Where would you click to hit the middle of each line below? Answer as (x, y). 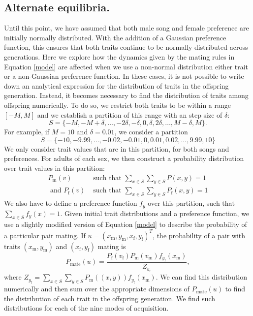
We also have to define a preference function (71, 203)
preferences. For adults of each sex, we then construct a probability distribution (124, 158)
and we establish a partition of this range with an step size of (130, 114)
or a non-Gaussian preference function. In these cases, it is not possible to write (124, 76)
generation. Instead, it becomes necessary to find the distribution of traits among (126, 95)
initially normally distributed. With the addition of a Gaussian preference (115, 37)
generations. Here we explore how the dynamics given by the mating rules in (119, 56)
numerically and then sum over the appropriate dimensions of (97, 289)
